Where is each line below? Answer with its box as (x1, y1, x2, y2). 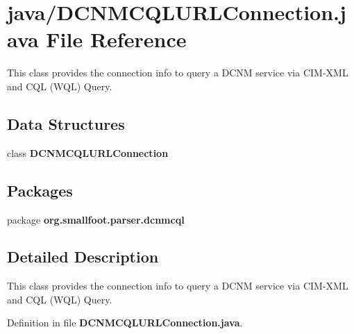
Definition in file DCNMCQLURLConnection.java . (7, 315, 243, 330)
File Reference (46, 25, 187, 53)
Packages (7, 179, 73, 201)
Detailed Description (7, 246, 159, 267)
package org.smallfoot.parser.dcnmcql (7, 212, 185, 226)
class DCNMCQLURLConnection (7, 145, 169, 160)
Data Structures (7, 112, 125, 134)
